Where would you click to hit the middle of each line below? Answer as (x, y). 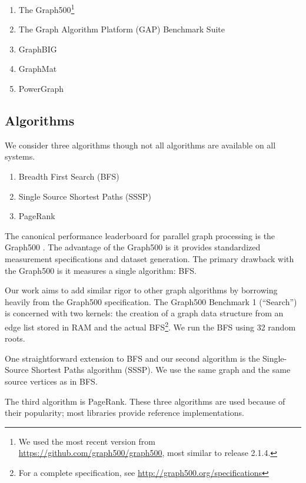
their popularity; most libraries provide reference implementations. (124, 413)
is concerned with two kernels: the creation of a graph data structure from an (144, 313)
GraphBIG (38, 49)
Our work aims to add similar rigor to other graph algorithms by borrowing (141, 290)
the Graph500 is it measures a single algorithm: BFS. (101, 270)
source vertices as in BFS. (51, 381)
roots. (15, 338)
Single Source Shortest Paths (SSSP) (85, 196)
